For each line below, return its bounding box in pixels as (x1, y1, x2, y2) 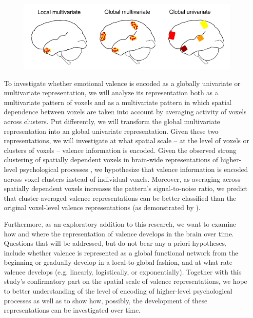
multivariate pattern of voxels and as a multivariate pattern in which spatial (4, 97, 232, 107)
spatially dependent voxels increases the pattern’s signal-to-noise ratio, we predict (4, 183, 248, 193)
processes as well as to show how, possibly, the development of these (4, 295, 208, 305)
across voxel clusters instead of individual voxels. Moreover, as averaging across (4, 173, 241, 184)
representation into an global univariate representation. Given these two (4, 126, 218, 136)
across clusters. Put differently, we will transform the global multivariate (4, 116, 220, 126)
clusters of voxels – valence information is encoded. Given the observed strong (4, 145, 236, 155)
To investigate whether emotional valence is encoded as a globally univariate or (4, 78, 240, 88)
